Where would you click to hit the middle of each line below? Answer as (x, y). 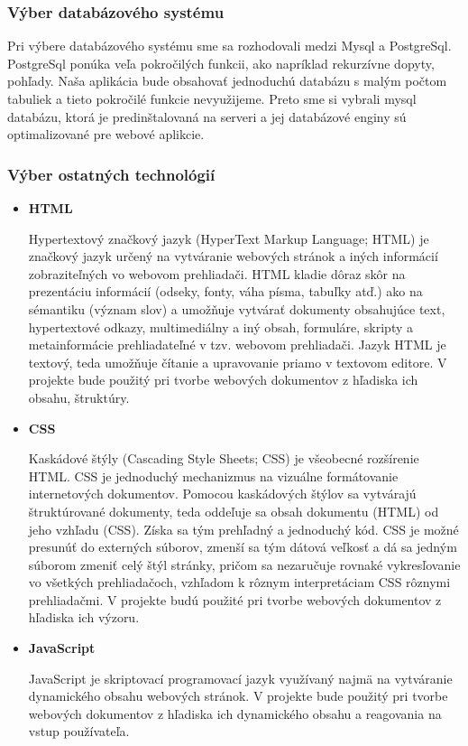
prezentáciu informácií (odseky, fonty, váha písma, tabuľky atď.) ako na (225, 291)
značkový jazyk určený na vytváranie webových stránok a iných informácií (233, 256)
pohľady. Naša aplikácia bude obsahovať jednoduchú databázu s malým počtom (227, 81)
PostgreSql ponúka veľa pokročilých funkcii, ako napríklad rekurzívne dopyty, (221, 63)
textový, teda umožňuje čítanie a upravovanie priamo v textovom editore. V (238, 362)
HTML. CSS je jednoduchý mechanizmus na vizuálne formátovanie (213, 476)
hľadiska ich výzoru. (84, 617)
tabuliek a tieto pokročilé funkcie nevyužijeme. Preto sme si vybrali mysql (212, 98)
